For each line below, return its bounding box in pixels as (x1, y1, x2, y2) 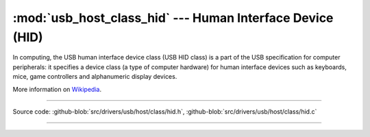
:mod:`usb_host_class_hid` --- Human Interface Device (12, 10, 334, 25)
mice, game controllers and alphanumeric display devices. (12, 73, 177, 81)
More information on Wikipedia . (12, 85, 102, 93)
